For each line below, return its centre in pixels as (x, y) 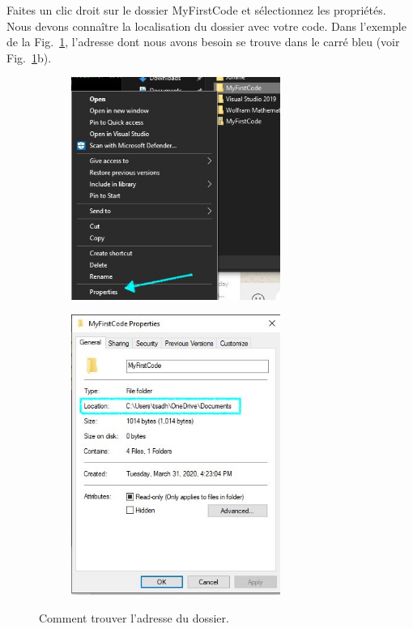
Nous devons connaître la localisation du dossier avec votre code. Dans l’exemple (206, 26)
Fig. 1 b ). (29, 57)
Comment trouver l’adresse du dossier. (134, 617)
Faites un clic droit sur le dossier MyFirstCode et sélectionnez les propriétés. (196, 10)
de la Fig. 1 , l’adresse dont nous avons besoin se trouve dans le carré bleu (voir (203, 42)
